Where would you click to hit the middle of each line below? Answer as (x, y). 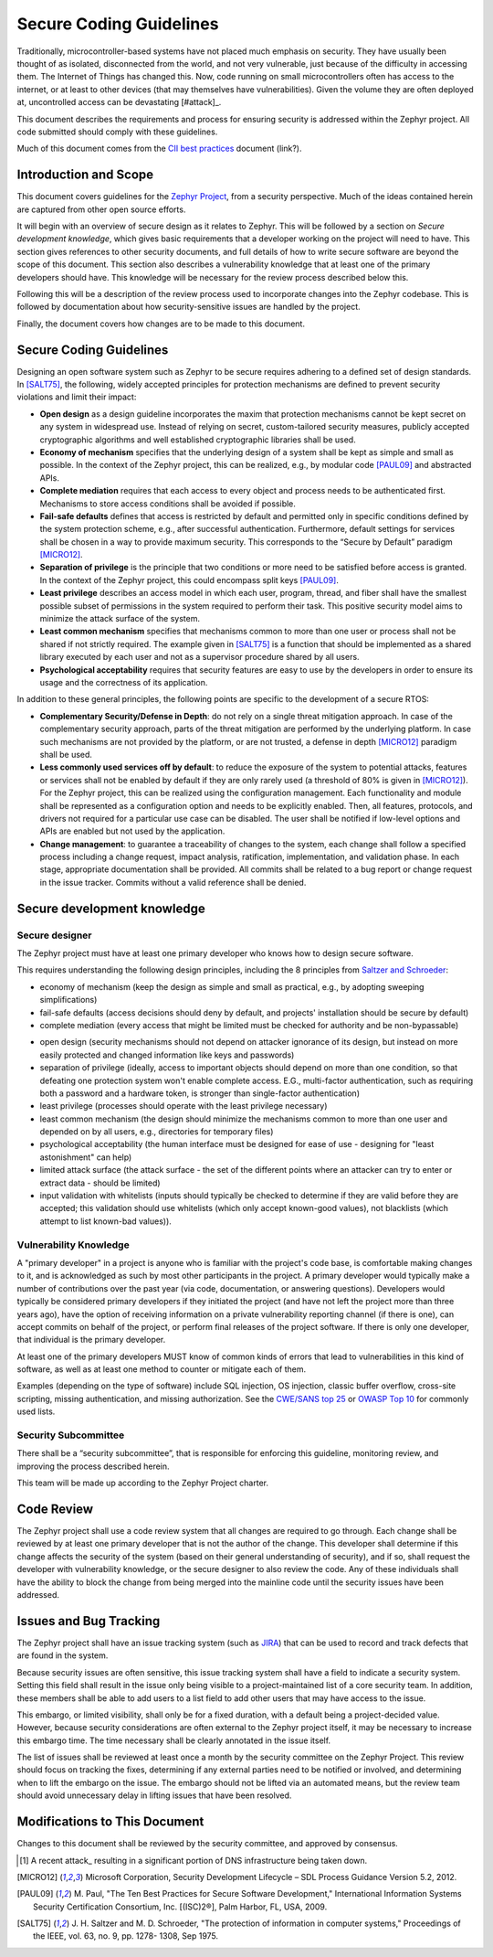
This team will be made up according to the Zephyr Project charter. (143, 1483)
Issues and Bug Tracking (89, 1621)
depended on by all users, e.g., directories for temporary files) (157, 1132)
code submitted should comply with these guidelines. (117, 132)
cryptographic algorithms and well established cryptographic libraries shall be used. (198, 440)
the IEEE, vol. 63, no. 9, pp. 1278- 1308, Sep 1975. (126, 1936)
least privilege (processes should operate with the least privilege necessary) (184, 1106)
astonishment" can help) (86, 1157)
